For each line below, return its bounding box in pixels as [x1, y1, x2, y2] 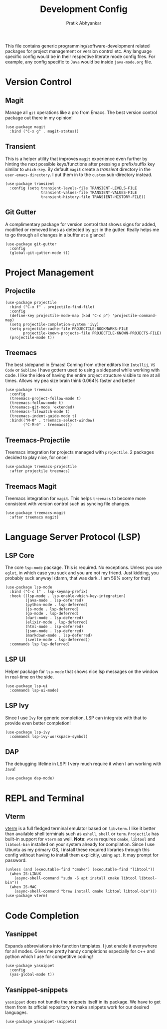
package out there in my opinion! [5, 114, 73, 120]
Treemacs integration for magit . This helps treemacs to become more [5, 495, 146, 501]
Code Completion [5, 910, 79, 921]
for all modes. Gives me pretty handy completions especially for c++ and [5, 948, 155, 954]
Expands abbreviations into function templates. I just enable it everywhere [5, 943, 157, 949]
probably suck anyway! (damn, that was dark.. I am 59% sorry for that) [5, 575, 151, 581]
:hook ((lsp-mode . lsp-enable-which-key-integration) [9, 593, 126, 598]
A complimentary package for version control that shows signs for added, [5, 221, 157, 227]
